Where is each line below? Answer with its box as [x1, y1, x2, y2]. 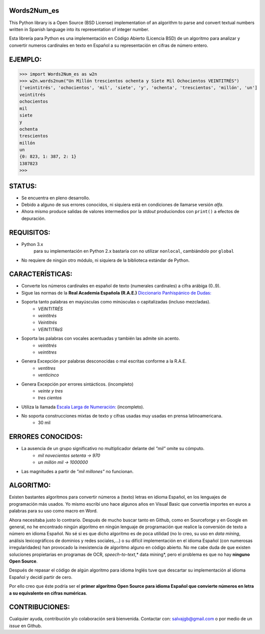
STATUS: [9, 182, 37, 190]
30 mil [38, 420, 51, 425]
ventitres [38, 365, 56, 371]
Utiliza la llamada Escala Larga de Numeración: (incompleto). [21, 404, 144, 410]
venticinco [38, 372, 59, 378]
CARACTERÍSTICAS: [9, 270, 73, 278]
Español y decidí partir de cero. [9, 574, 73, 580]
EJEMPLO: [9, 55, 42, 63]
